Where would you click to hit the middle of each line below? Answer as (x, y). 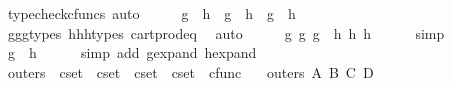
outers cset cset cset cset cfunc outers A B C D (190, 71)
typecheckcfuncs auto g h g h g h (151, 13)
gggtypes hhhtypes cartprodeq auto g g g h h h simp (226, 32)
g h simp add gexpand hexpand (132, 52)
